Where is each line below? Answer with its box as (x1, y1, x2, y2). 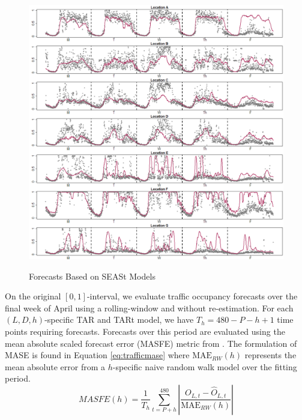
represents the (244, 349, 297, 361)
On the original (5, 290, 61, 302)
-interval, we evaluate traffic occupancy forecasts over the (86, 290, 298, 302)
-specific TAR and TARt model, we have (44, 313, 194, 326)
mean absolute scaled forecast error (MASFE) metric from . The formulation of (5, 337, 297, 349)
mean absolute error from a (5, 360, 106, 373)
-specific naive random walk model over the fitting (112, 360, 297, 373)
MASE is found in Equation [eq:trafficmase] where (5, 349, 190, 361)
